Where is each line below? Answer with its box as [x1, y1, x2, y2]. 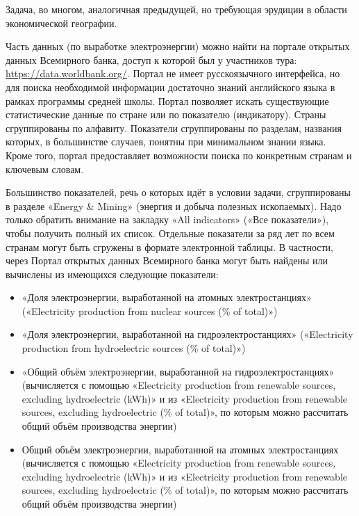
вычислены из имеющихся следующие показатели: [6, 266, 219, 281]
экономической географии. [6, 15, 117, 30]
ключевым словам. [6, 161, 84, 176]
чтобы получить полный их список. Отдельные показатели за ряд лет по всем [6, 225, 335, 240]
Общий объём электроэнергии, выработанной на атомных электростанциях [22, 442, 339, 456]
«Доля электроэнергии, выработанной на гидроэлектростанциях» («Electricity [22, 327, 353, 341]
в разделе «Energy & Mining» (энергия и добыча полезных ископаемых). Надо [6, 198, 342, 213]
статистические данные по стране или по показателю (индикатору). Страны [6, 107, 326, 122]
